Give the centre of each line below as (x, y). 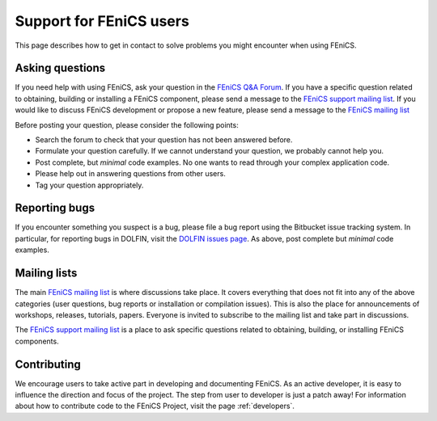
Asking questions (60, 68)
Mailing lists (46, 274)
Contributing (48, 364)
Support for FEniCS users (102, 21)
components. (37, 341)
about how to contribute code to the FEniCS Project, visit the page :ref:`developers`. (155, 406)
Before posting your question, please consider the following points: (127, 124)
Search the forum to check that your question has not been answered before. (164, 140)
